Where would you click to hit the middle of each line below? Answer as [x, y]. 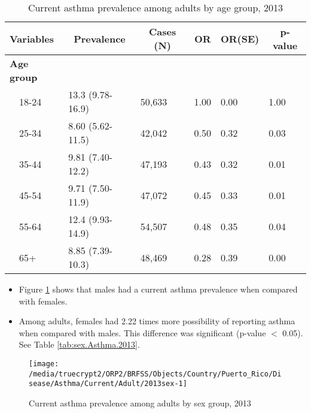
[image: [44, 364]
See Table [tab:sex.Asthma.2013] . [79, 344]
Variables [32, 38]
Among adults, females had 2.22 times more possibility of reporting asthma [157, 321]
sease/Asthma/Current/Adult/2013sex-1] [108, 384]
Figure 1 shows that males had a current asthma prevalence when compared [158, 289]
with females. [43, 301]
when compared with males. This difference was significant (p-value [142, 332]
